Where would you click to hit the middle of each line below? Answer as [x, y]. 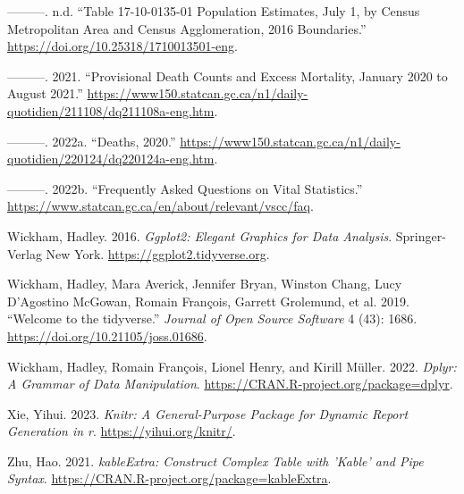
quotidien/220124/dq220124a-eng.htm [111, 159]
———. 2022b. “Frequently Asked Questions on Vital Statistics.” [185, 188]
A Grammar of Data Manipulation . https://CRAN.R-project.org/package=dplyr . [230, 384]
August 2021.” [45, 93]
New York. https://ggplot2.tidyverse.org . [158, 253]
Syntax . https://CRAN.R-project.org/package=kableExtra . [169, 478]
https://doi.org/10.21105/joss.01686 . [107, 335]
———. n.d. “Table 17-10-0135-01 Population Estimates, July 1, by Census [214, 11]
